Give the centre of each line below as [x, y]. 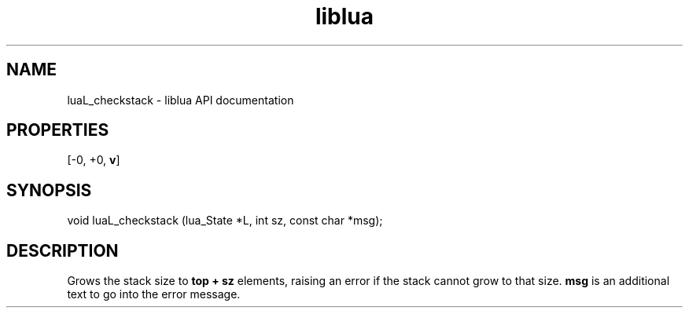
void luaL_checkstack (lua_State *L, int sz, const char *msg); [225, 221]
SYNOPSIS [49, 190]
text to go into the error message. [154, 294]
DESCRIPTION [63, 250]
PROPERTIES [58, 130]
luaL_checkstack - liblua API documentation [181, 100]
